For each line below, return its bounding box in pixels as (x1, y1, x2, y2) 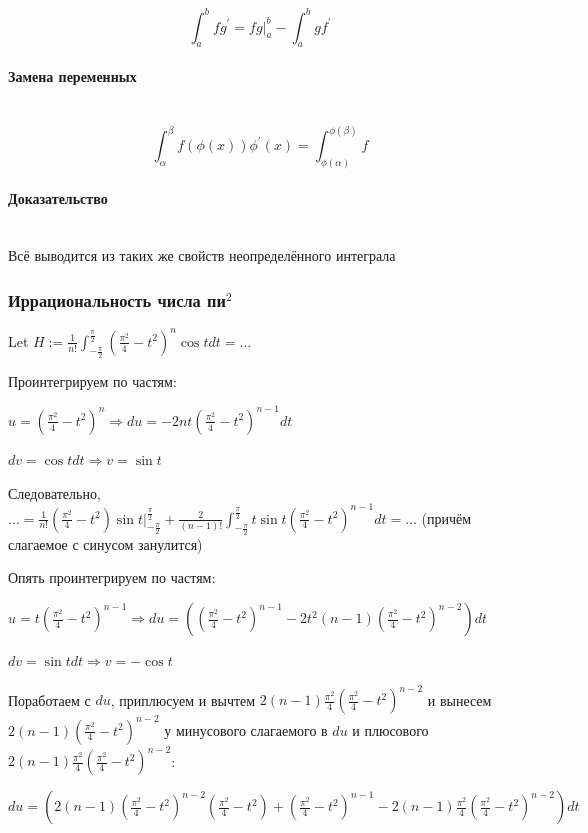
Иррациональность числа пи (8, 287, 226, 312)
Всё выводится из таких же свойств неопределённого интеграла (8, 245, 396, 266)
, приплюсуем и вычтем (110, 689, 256, 710)
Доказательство (8, 187, 108, 208)
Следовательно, (8, 482, 101, 503)
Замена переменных (8, 65, 137, 86)
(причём (421, 507, 472, 528)
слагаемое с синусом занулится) (8, 533, 203, 554)
